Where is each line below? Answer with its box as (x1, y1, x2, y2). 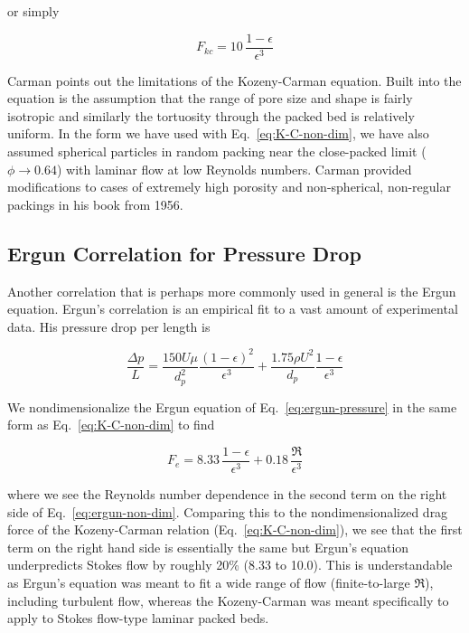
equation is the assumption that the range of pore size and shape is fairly (7, 89, 413, 108)
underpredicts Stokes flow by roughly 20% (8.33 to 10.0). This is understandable (7, 555, 453, 574)
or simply (7, 2, 60, 20)
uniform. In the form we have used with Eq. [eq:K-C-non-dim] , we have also (7, 124, 429, 143)
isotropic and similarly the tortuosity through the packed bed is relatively (7, 106, 415, 125)
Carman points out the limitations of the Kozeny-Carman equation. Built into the (7, 71, 462, 90)
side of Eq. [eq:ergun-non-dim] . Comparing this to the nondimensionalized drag (7, 502, 448, 521)
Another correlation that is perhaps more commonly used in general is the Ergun (7, 281, 456, 300)
